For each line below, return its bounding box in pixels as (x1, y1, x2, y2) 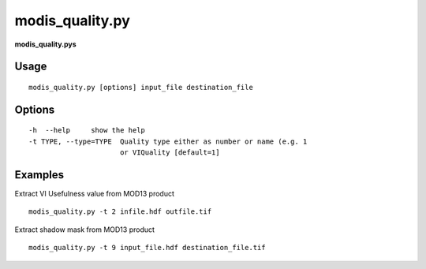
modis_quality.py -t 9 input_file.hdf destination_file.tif (28, 243, 266, 252)
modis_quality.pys (14, 39, 77, 49)
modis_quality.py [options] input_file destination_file (28, 83, 254, 92)
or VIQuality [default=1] (119, 148, 220, 157)
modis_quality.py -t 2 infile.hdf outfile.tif (28, 207, 212, 216)
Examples (14, 168, 65, 181)
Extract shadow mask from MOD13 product (14, 225, 155, 234)
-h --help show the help (28, 126, 146, 135)
